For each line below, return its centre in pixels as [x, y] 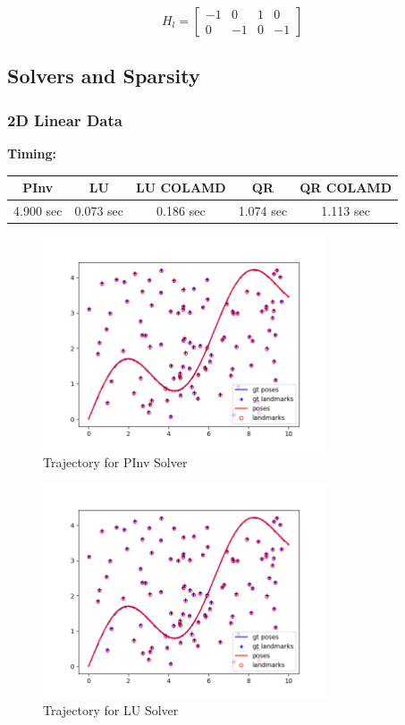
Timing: [32, 153]
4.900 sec [38, 210]
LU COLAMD [181, 188]
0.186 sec [181, 210]
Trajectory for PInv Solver [115, 462]
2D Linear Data [65, 119]
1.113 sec [346, 210]
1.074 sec [263, 210]
